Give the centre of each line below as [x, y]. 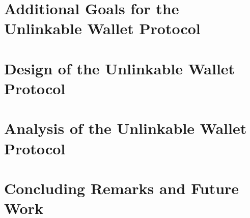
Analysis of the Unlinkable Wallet [126, 128]
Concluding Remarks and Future [122, 188]
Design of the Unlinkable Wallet [120, 68]
